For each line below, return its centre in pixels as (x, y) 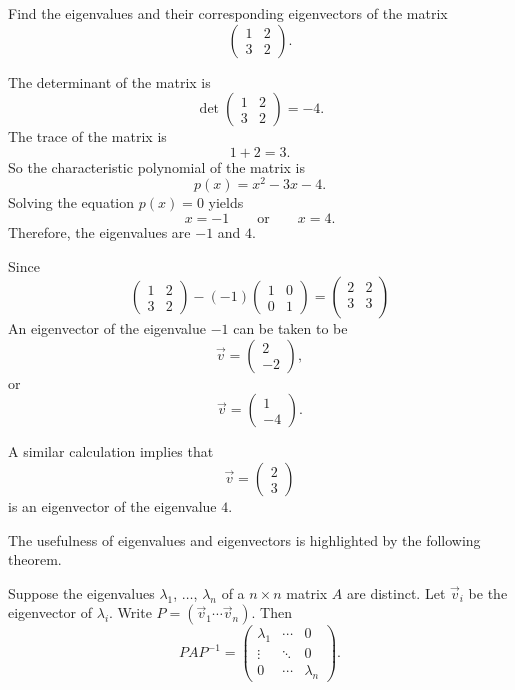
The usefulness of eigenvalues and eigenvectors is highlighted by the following (244, 539)
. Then (271, 612)
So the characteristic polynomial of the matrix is (156, 166)
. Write (130, 612)
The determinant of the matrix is (109, 81)
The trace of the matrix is (87, 136)
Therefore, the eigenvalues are (99, 232)
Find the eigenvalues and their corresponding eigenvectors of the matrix (228, 13)
